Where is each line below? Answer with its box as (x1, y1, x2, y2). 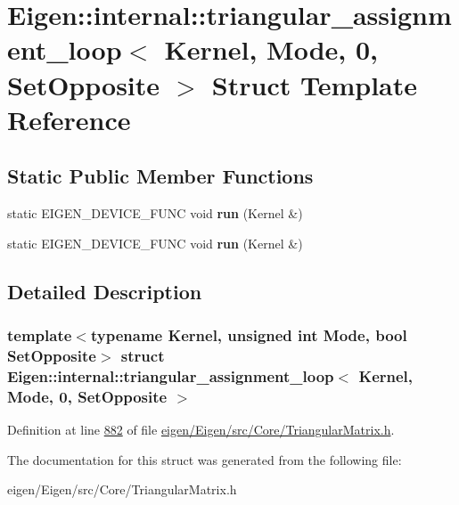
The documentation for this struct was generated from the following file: (7, 450, 402, 468)
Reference (7, 101, 131, 137)
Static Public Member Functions (7, 162, 314, 190)
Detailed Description (7, 277, 202, 305)
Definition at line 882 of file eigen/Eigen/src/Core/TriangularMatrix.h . (7, 420, 395, 439)
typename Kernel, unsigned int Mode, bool (90, 324, 407, 346)
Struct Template (211, 66, 417, 102)
